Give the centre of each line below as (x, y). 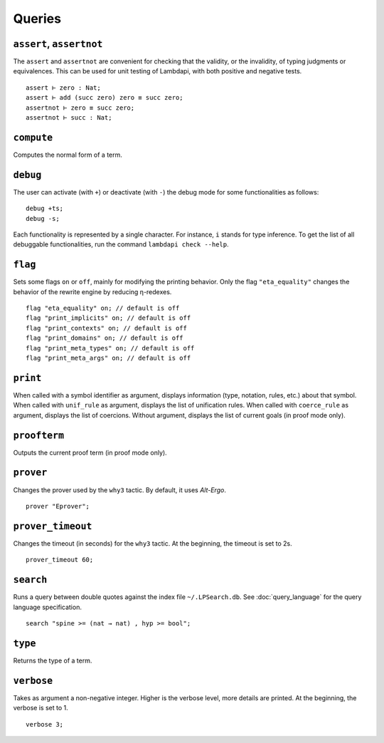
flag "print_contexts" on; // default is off (107, 328)
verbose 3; (45, 724)
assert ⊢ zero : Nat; (63, 88)
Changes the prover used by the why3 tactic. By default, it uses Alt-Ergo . (120, 490)
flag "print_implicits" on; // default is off (108, 318)
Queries (37, 19)
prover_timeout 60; (60, 560)
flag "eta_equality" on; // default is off (103, 308)
